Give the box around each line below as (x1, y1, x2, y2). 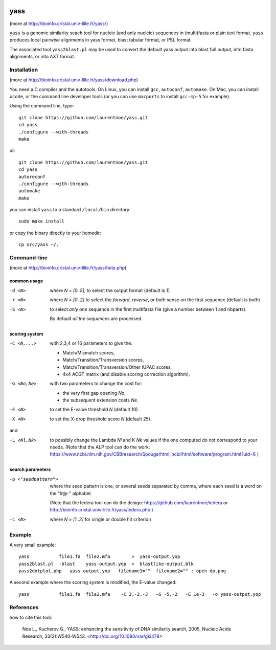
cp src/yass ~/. (18, 242, 59, 248)
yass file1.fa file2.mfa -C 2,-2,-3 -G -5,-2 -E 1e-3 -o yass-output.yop (18, 591, 261, 597)
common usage (9, 278, 43, 284)
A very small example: (9, 542, 56, 548)
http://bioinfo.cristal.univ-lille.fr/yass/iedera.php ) (50, 507, 153, 513)
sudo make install (18, 218, 65, 225)
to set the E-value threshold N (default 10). (50, 407, 140, 413)
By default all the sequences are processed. (50, 315, 143, 322)
